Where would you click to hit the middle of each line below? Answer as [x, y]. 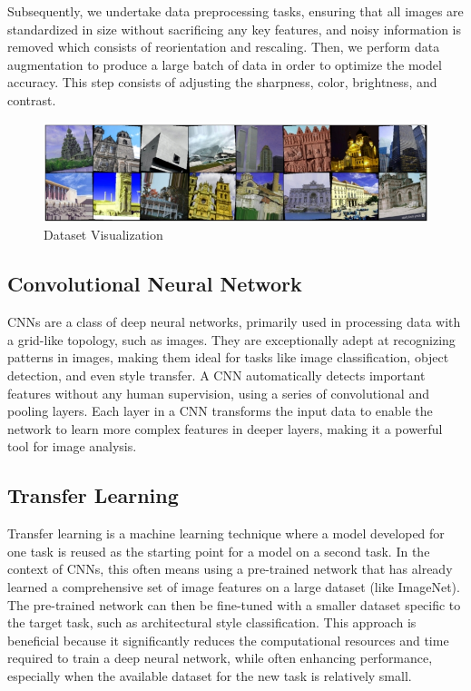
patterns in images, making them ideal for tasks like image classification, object [228, 357]
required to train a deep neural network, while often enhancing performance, [220, 658]
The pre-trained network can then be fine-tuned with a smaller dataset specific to [234, 604]
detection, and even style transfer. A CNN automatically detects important [216, 375]
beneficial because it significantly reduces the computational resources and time [228, 640]
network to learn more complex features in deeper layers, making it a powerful [225, 428]
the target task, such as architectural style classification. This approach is [212, 622]
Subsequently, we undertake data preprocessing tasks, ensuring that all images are [235, 11]
